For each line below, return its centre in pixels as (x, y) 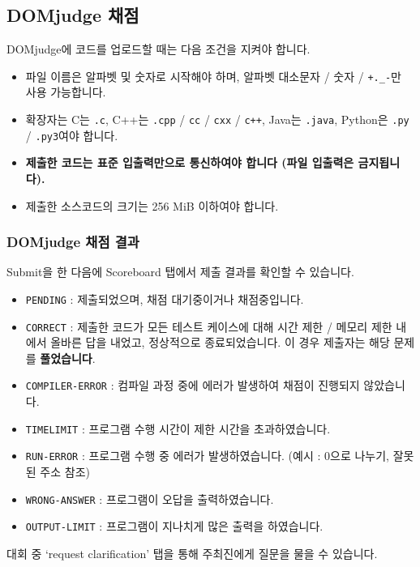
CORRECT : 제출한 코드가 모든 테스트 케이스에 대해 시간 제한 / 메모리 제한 (209, 326)
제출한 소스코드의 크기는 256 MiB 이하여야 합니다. (152, 205)
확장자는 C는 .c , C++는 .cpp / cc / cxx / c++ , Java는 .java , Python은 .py (217, 119)
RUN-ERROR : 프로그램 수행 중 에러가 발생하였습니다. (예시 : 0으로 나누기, (207, 456)
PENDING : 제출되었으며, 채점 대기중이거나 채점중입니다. (165, 298)
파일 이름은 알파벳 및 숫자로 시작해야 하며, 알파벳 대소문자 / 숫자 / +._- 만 (213, 76)
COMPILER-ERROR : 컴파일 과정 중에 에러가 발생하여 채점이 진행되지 (193, 385)
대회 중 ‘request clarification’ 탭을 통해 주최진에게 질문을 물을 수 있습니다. (192, 553)
